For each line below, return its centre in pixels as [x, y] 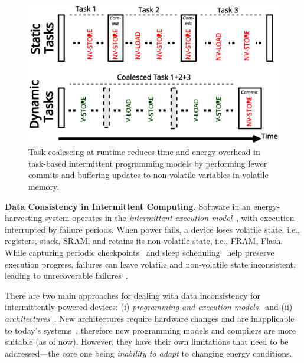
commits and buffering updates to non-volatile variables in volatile [148, 175]
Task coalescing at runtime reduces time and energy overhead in [144, 152]
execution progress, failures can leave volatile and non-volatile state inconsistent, [150, 264]
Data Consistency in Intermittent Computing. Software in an [128, 206]
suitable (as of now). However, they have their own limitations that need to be [147, 341]
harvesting [24, 218]
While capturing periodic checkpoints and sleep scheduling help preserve [140, 252]
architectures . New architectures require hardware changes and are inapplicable [150, 318]
